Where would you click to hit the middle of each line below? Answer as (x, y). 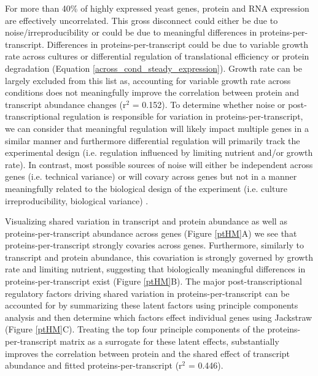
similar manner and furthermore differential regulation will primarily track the (153, 140)
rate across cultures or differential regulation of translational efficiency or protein (157, 56)
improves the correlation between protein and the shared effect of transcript (148, 353)
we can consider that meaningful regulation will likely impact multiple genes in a (157, 128)
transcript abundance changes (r (66, 104)
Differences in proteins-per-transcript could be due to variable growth (177, 44)
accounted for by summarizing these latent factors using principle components (152, 305)
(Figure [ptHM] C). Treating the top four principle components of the (135, 329)
